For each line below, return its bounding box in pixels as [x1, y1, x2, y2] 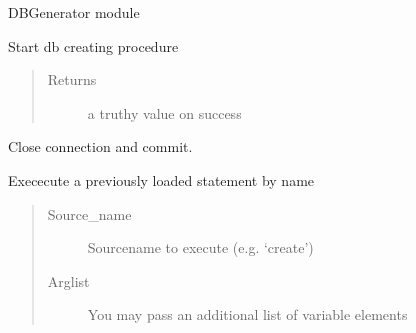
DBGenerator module [8, 2, 140, 22]
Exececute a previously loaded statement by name [8, 169, 315, 190]
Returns [47, 69, 97, 90]
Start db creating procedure [8, 35, 179, 56]
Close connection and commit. [8, 136, 193, 157]
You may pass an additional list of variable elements [87, 304, 408, 325]
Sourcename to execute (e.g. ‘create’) [87, 237, 314, 258]
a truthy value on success [87, 102, 242, 123]
